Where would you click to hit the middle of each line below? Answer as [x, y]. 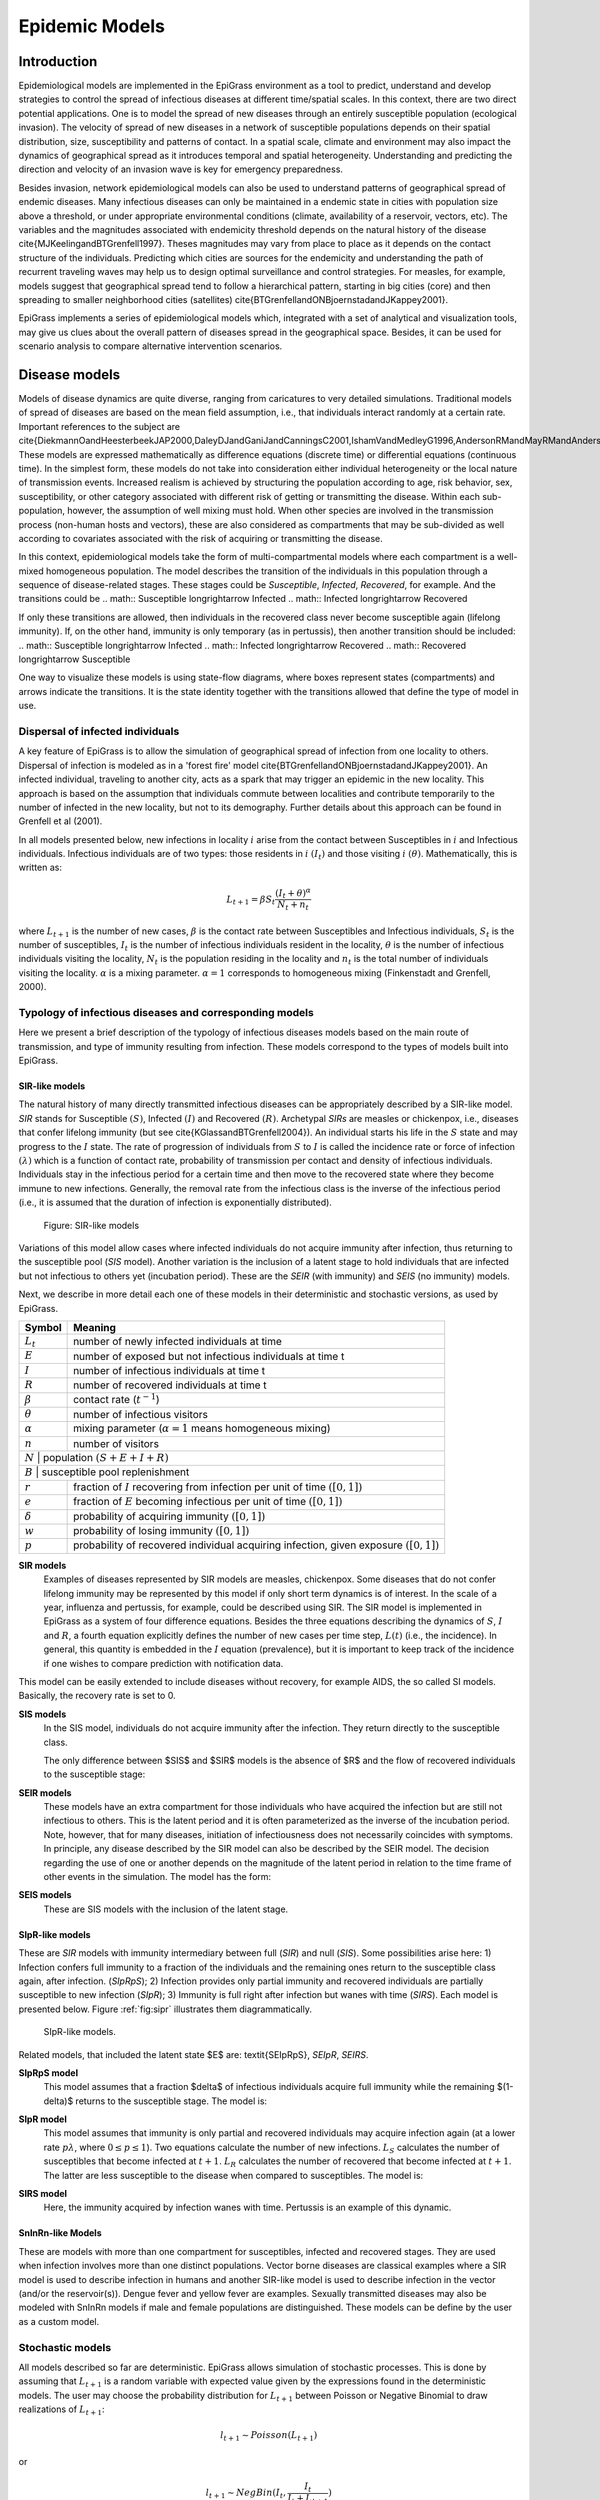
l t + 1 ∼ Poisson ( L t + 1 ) [269, 2437]
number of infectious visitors [141, 1415]
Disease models [69, 374]
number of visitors [116, 1443]
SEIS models [45, 1895]
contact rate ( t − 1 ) [116, 1398]
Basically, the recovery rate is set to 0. [97, 1696]
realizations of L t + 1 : [61, 2410]
